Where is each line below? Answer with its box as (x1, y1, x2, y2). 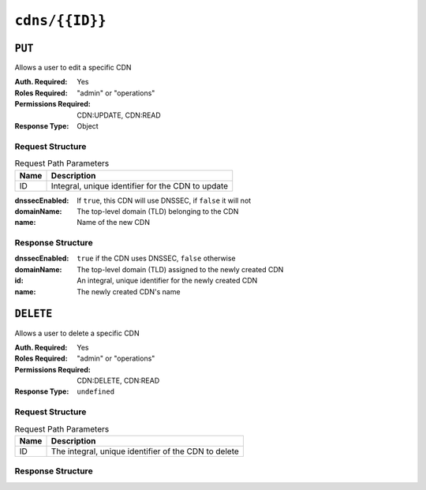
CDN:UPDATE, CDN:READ (77, 110, 161, 120)
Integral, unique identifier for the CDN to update (50, 180, 229, 191)
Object (77, 122, 99, 131)
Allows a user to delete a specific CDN (14, 328, 140, 338)
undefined (77, 387, 114, 396)
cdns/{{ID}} (14, 12, 106, 29)
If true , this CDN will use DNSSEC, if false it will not (77, 196, 252, 205)
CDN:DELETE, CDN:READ (77, 376, 160, 386)
